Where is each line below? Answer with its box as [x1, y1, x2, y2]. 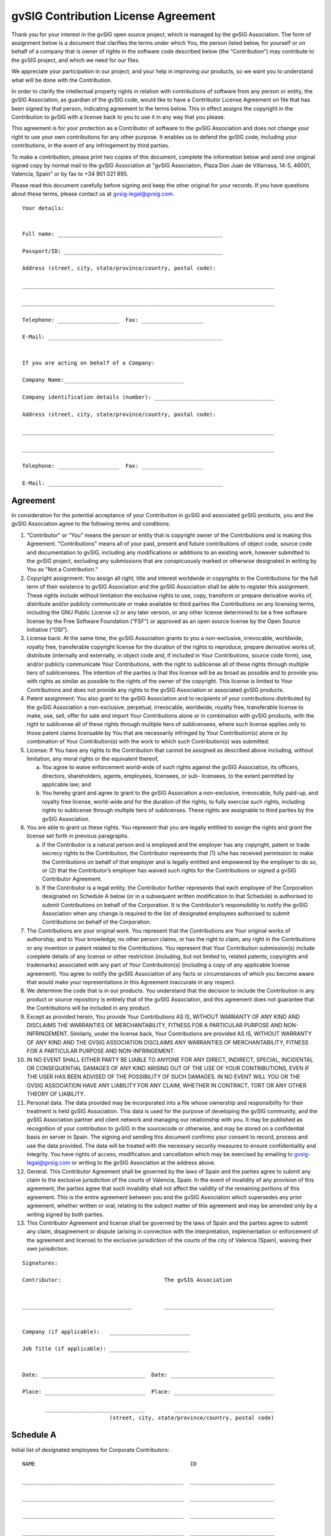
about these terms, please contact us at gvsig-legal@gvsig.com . [11, 190, 175, 198]
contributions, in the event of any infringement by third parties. [11, 142, 170, 149]
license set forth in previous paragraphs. [26, 833, 129, 840]
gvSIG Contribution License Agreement [11, 9, 216, 23]
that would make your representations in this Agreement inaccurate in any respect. [26, 979, 236, 986]
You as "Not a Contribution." [26, 566, 98, 573]
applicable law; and [42, 781, 91, 788]
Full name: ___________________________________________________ [22, 230, 223, 237]
